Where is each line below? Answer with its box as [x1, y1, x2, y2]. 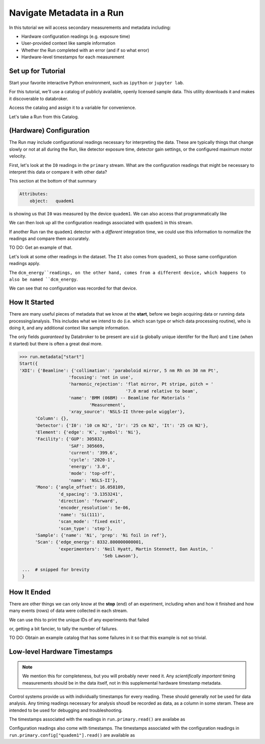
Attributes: [19, 191, 49, 197]
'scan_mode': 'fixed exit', [58, 519, 126, 525]
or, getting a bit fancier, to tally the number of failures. [9, 626, 118, 632]
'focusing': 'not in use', [68, 374, 133, 380]
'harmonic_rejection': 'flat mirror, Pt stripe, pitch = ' [68, 381, 213, 387]
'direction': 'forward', [58, 498, 118, 504]
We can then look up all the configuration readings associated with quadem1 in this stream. [9, 220, 193, 226]
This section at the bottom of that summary [9, 178, 97, 184]
